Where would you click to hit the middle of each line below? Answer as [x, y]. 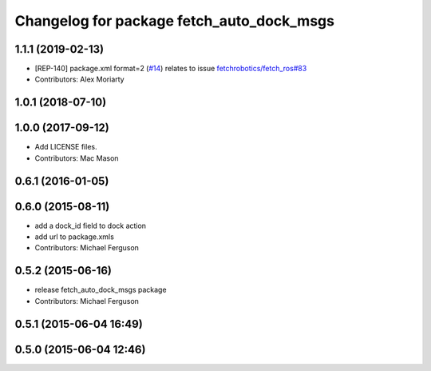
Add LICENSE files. [66, 147]
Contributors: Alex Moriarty [79, 79]
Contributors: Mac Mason [77, 158]
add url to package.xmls [75, 237]
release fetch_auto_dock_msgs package [101, 290]
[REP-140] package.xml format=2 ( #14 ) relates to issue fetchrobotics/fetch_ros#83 [171, 69]
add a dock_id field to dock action [91, 225]
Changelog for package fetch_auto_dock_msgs [175, 21]
